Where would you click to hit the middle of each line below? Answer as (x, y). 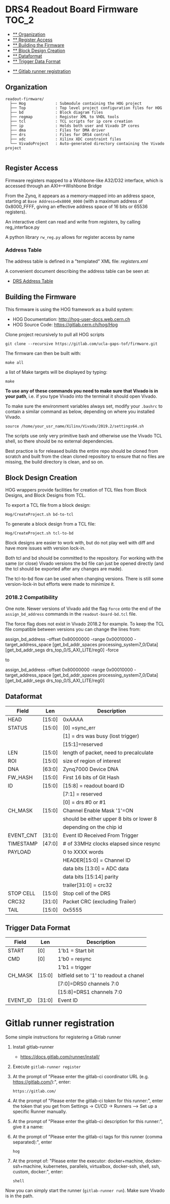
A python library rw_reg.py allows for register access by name (70, 237)
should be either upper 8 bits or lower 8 (110, 818)
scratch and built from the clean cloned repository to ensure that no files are (85, 456)
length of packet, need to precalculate (108, 752)
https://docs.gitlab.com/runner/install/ (60, 1057)
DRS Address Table (33, 281)
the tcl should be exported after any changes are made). (64, 569)
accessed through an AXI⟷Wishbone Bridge (54, 186)
